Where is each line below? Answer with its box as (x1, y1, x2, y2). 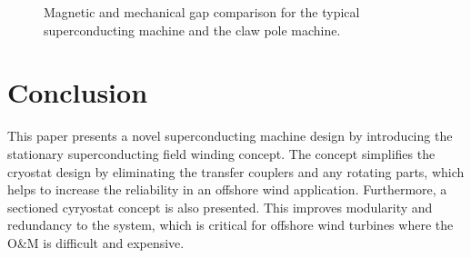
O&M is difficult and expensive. (7, 233, 185, 252)
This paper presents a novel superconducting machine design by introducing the (7, 126, 453, 145)
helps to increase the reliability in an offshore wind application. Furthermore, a (7, 180, 447, 199)
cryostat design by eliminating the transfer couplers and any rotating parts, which (7, 162, 465, 181)
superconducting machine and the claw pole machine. (44, 20, 341, 39)
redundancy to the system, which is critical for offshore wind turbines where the (7, 215, 454, 234)
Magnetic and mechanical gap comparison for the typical (44, 3, 360, 21)
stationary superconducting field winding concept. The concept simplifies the (7, 144, 436, 163)
